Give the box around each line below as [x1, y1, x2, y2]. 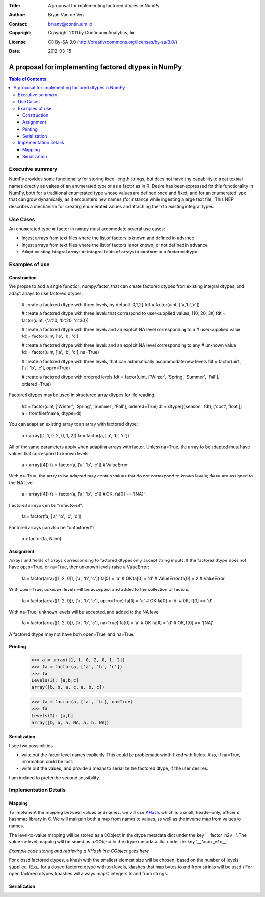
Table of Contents [9, 76, 47, 82]
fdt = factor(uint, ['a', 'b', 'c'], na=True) [21, 349, 99, 355]
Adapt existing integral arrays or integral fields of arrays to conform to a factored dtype [21, 249, 198, 255]
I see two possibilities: [9, 743, 54, 749]
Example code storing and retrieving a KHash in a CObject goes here [9, 848, 149, 854]
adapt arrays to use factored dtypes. [9, 290, 83, 296]
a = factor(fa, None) [21, 535, 62, 541]
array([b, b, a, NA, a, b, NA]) [31, 720, 110, 726]
